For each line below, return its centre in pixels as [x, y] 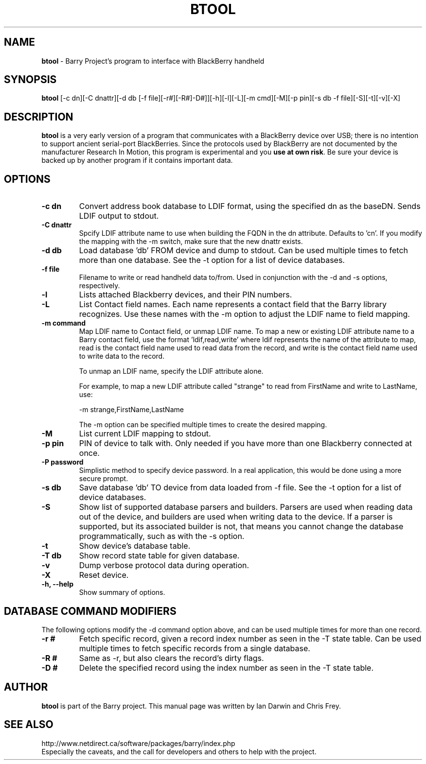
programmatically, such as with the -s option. [162, 536]
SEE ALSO [29, 725]
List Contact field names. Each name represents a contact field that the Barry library [233, 304]
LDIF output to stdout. [119, 216]
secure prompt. [104, 479]
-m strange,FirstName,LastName [131, 410]
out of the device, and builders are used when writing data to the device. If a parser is [236, 517]
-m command [64, 323]
